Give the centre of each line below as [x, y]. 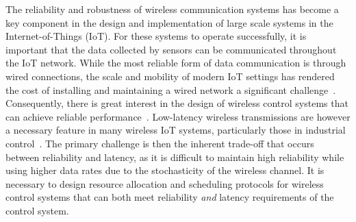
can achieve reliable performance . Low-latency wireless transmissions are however [178, 116]
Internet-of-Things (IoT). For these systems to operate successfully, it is [156, 36]
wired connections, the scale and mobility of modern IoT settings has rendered [170, 76]
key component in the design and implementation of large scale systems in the [169, 22]
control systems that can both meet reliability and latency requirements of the [170, 197]
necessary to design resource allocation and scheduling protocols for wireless [165, 183]
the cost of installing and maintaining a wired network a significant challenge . [171, 89]
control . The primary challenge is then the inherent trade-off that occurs [160, 143]
